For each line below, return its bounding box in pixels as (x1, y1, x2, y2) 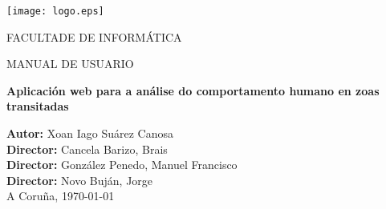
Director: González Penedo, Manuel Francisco (6, 156, 238, 173)
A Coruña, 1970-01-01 (6, 187, 115, 204)
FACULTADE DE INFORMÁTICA (6, 28, 182, 45)
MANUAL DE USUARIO (6, 55, 134, 72)
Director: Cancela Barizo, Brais (6, 140, 168, 157)
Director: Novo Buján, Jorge (6, 171, 153, 188)
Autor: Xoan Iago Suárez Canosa (6, 125, 173, 142)
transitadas (6, 98, 69, 115)
